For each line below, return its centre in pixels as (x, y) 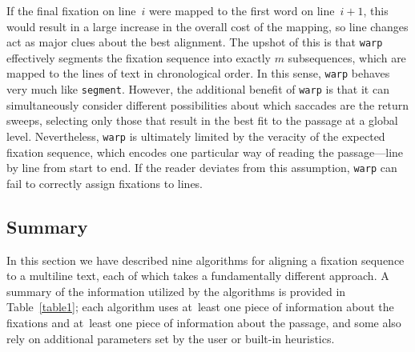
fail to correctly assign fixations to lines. (105, 183)
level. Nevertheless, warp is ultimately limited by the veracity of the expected (196, 136)
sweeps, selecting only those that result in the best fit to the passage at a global (202, 120)
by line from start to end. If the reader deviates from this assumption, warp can (202, 168)
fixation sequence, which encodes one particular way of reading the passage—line (205, 152)
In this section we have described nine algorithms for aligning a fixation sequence (205, 260)
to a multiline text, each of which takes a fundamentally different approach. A (198, 276)
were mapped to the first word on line (242, 10)
